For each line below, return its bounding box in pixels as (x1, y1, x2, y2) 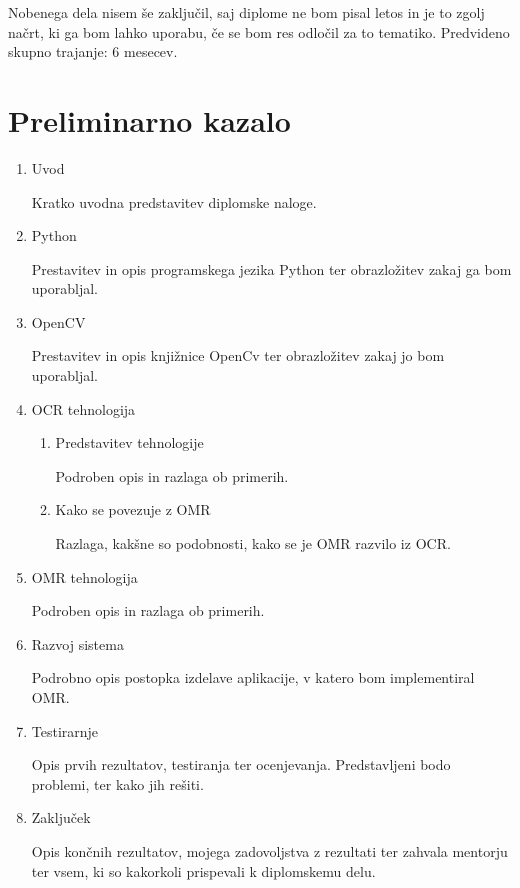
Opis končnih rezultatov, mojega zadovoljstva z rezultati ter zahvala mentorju (31, 840, 508, 861)
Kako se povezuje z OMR (55, 499, 211, 520)
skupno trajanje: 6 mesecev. (8, 41, 178, 62)
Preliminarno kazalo (8, 99, 291, 140)
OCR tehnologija (31, 398, 136, 419)
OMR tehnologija (31, 566, 138, 587)
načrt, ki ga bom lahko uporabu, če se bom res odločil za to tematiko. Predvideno (8, 21, 510, 42)
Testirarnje (31, 720, 99, 741)
